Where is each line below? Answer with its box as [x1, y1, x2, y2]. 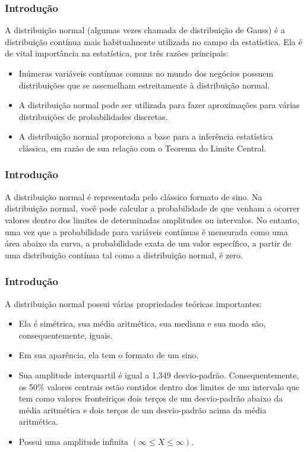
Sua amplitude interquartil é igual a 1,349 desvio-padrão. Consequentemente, [18, 368, 299, 381]
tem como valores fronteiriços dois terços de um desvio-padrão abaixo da [18, 392, 283, 404]
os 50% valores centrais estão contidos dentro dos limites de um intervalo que [18, 380, 300, 393]
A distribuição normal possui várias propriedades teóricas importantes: [5, 297, 262, 309]
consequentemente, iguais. [18, 328, 113, 341]
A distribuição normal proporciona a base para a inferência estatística [18, 130, 273, 143]
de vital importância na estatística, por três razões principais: [5, 47, 229, 59]
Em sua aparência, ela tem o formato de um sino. [18, 349, 199, 361]
